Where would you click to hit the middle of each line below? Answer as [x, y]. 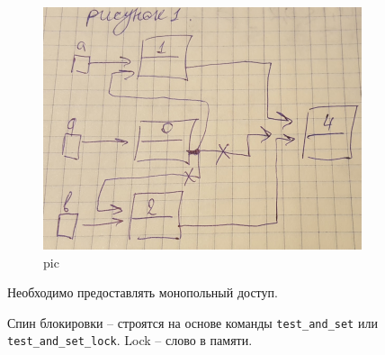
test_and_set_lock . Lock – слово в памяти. [130, 340]
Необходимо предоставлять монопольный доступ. [143, 292]
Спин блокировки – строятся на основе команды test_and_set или [192, 322]
